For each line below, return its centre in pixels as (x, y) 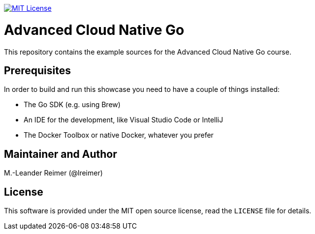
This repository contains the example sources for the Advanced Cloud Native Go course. (148, 52)
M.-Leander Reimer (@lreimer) (53, 173)
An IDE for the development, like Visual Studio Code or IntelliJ (124, 120)
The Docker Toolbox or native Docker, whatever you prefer (119, 135)
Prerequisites (37, 70)
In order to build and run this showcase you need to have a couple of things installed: (142, 89)
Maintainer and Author (61, 154)
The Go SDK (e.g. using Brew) (72, 105)
